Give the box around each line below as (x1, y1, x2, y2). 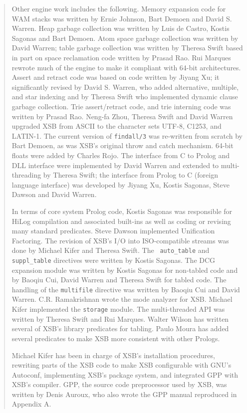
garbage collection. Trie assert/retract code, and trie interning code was (11, 101, 231, 111)
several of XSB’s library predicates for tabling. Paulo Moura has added (11, 323, 229, 334)
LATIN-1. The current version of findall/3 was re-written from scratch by (11, 130, 243, 141)
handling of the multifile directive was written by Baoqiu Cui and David (11, 284, 240, 294)
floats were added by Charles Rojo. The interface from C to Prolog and (11, 150, 230, 160)
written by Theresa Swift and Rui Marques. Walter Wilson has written (11, 313, 229, 324)
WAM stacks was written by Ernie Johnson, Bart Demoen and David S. (11, 13, 232, 23)
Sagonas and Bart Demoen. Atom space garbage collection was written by (11, 32, 239, 43)
